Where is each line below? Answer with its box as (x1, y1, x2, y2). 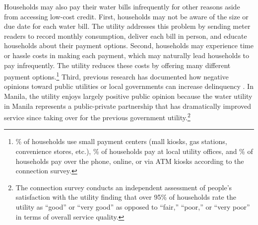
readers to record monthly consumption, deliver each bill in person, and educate (4, 30, 247, 41)
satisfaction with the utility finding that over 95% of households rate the (15, 192, 236, 202)
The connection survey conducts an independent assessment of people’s (15, 182, 232, 192)
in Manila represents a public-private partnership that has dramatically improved (4, 100, 252, 111)
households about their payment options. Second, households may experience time (4, 40, 254, 51)
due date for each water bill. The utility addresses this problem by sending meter (4, 21, 251, 31)
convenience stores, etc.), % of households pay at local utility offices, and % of (15, 146, 253, 156)
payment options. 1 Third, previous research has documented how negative (4, 70, 229, 81)
